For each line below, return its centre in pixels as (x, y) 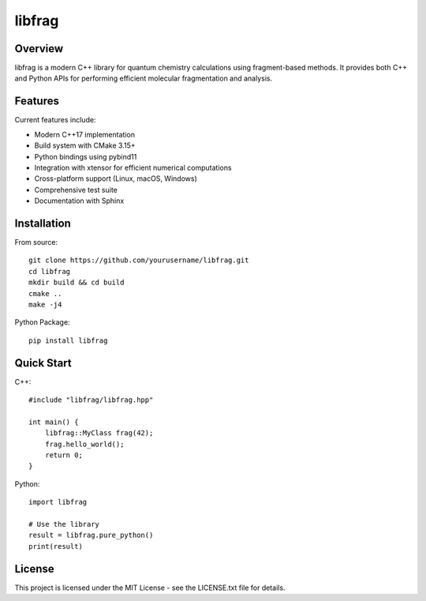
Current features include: (55, 120)
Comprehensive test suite (76, 190)
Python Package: (42, 322)
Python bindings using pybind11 (86, 156)
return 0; (64, 455)
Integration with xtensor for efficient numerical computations (133, 167)
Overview (39, 49)
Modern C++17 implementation (85, 134)
